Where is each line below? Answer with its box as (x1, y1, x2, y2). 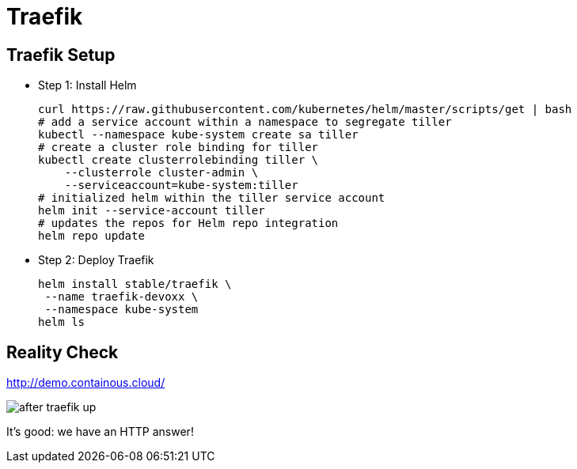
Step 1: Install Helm (38, 78, 137, 93)
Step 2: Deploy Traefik (38, 253, 154, 267)
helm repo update (38, 229, 145, 243)
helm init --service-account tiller (38, 204, 265, 217)
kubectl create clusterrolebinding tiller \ (38, 153, 319, 167)
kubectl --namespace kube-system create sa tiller (38, 128, 359, 142)
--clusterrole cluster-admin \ (64, 166, 259, 180)
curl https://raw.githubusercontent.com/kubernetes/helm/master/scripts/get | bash (38, 103, 572, 116)
